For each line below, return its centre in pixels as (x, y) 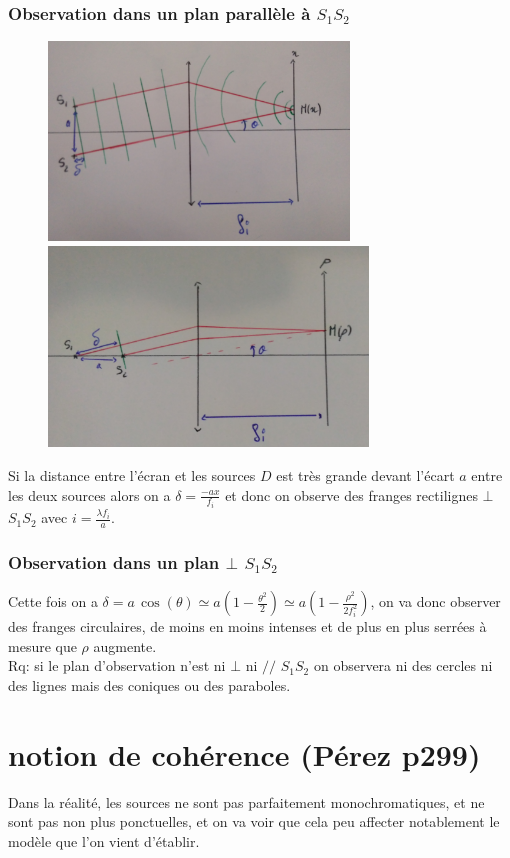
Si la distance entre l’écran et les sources (132, 475)
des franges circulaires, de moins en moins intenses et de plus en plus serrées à (247, 626)
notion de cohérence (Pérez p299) (244, 753)
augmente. (125, 645)
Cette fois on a (53, 601)
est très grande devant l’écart (365, 475)
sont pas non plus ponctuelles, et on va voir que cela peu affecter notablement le (254, 821)
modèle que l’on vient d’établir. (104, 840)
